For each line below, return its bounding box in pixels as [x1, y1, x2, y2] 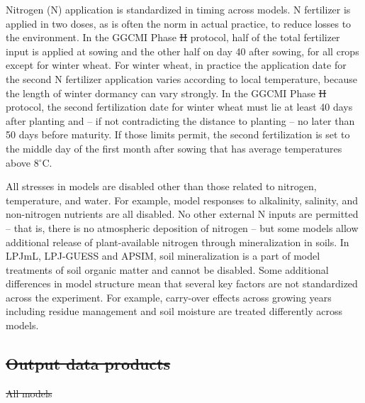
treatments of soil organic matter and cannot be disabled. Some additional [6, 262, 329, 277]
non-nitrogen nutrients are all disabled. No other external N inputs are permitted [6, 206, 359, 221]
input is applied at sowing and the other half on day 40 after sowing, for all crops [6, 43, 359, 58]
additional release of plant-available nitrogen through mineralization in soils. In [6, 234, 349, 249]
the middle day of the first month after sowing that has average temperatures [6, 140, 342, 155]
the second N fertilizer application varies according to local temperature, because [6, 71, 357, 86]
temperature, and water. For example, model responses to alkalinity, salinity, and [6, 192, 358, 207]
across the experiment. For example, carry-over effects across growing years [6, 289, 332, 304]
